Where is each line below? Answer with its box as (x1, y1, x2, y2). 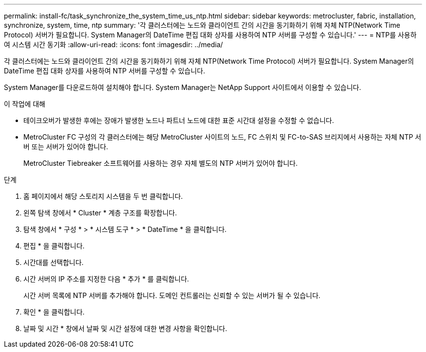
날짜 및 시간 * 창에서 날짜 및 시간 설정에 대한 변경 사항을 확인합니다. (23, 324, 227, 333)
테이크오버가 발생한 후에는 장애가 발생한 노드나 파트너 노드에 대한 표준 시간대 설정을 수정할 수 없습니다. (23, 116, 334, 124)
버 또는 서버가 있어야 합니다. (23, 142, 108, 151)
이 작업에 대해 (4, 100, 46, 108)
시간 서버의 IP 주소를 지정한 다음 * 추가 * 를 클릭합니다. (23, 275, 189, 283)
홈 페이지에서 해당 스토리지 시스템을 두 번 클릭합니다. (23, 192, 183, 200)
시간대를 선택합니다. (23, 258, 84, 266)
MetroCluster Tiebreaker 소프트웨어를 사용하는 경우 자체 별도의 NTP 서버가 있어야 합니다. (23, 159, 298, 167)
